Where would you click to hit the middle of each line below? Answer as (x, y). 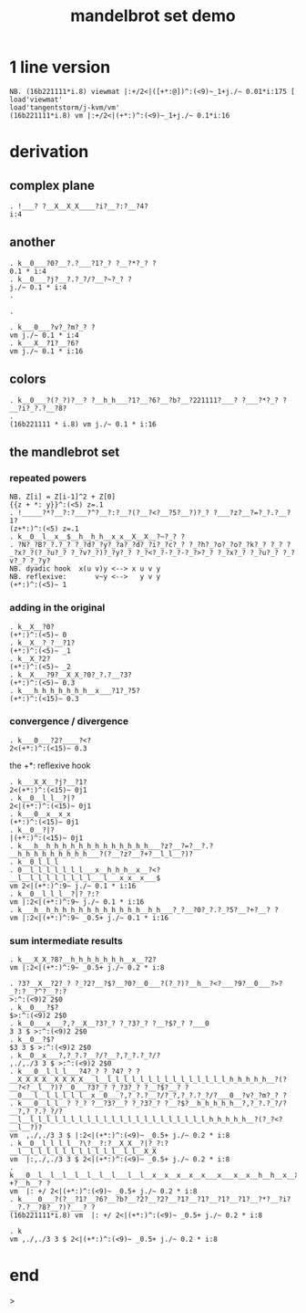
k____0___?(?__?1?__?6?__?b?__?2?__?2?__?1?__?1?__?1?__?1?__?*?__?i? (154, 1200)
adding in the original (57, 608)
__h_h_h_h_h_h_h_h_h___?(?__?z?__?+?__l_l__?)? (102, 854)
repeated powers (48, 478)
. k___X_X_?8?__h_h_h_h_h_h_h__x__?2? (83, 960)
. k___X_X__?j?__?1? (49, 782)
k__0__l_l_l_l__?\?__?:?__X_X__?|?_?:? (93, 1144)
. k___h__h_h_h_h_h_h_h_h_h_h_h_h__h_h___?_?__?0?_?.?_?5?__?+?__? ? (144, 909)
